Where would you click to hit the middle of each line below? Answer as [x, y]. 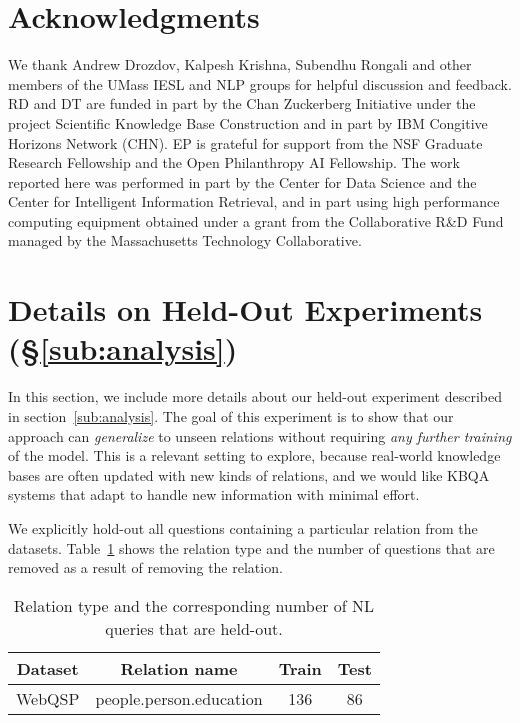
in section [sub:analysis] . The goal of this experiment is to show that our [231, 415]
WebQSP [48, 698]
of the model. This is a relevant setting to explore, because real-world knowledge [254, 455]
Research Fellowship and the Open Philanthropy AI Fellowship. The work [234, 162]
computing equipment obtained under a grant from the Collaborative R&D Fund [256, 220]
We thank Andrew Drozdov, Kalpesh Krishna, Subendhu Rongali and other [240, 64]
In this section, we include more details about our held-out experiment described [255, 396]
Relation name [179, 668]
